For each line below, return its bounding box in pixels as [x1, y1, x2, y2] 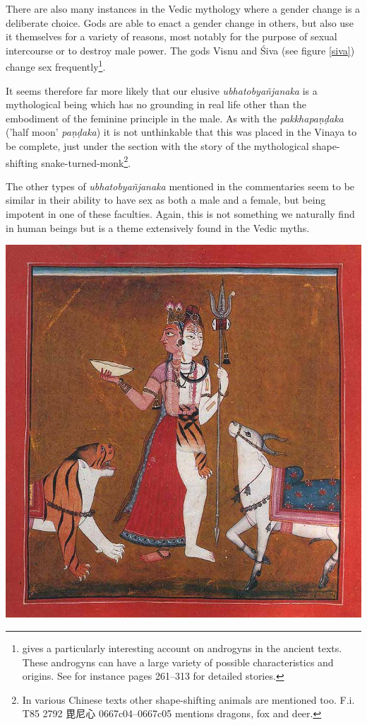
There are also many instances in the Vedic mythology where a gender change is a [6, 1, 361, 16]
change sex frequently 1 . [6, 57, 106, 74]
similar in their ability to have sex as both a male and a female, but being [6, 192, 326, 207]
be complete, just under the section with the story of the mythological [6, 139, 309, 153]
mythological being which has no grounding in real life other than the [6, 97, 307, 112]
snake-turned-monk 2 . [41, 153, 131, 170]
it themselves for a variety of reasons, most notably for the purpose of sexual [6, 29, 337, 44]
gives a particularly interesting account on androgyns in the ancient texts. [22, 641, 342, 655]
